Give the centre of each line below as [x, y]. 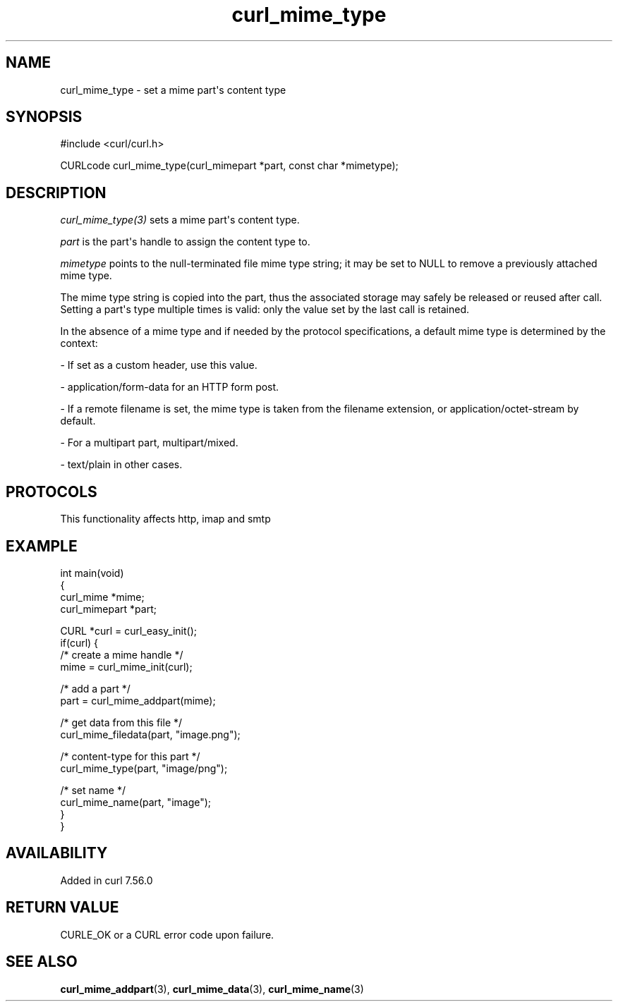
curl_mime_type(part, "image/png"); [144, 768]
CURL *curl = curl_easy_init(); [128, 630]
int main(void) [92, 573]
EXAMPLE [42, 546]
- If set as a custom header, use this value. [159, 365]
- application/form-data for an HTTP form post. [170, 387]
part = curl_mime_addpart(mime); [138, 700]
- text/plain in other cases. [121, 465]
